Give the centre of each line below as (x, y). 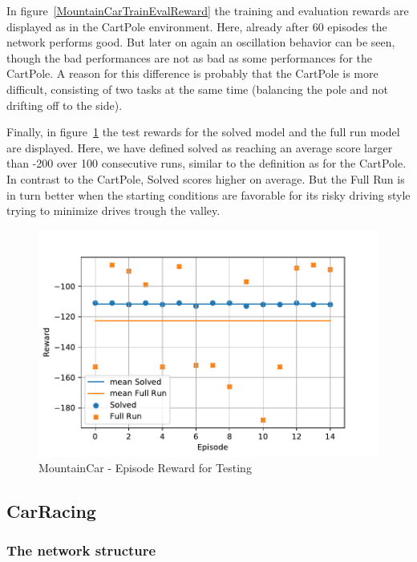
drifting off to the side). (65, 105)
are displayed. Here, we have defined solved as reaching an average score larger (200, 147)
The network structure (81, 550)
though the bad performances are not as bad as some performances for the (189, 57)
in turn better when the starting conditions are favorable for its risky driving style (208, 194)
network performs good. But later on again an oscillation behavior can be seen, (201, 42)
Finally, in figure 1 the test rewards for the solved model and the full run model (203, 132)
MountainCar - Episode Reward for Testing (145, 467)
